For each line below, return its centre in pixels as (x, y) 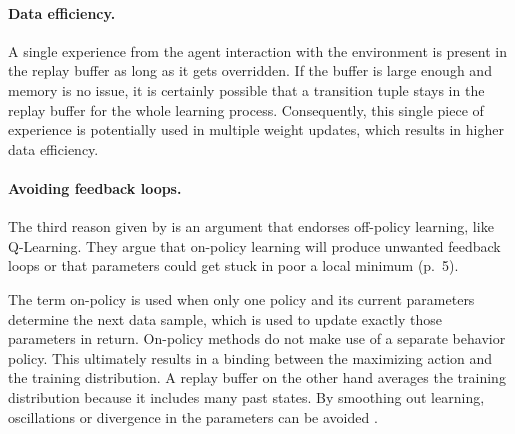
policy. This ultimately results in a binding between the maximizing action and (250, 357)
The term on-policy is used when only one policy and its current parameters (241, 298)
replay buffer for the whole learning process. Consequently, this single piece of (246, 109)
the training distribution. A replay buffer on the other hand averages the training (257, 377)
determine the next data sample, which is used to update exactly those (225, 318)
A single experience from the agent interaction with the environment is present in (257, 50)
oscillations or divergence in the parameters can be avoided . (193, 416)
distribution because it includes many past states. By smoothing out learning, (246, 396)
